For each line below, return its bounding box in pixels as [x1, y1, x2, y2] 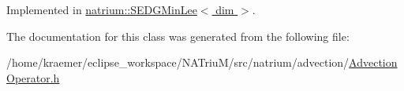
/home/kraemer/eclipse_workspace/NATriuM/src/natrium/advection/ [6, 54, 350, 71]
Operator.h [6, 69, 60, 86]
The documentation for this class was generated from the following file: [6, 27, 350, 44]
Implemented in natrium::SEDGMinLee [6, 2, 197, 17]
